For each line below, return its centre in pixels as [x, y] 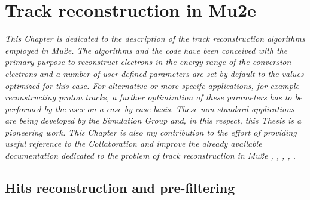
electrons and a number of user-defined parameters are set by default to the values [154, 73]
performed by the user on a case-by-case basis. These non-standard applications [150, 108]
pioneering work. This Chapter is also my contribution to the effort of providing [151, 132]
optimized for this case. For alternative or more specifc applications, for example [152, 85]
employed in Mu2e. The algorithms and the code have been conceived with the [146, 50]
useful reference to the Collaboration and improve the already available [133, 144]
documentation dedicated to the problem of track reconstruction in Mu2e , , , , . [151, 156]
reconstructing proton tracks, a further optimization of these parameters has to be [154, 97]
